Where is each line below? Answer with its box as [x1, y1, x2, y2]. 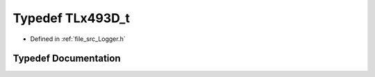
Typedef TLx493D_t [12, 10, 130, 26]
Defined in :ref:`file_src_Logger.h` [30, 35, 126, 43]
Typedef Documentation [12, 53, 121, 65]
